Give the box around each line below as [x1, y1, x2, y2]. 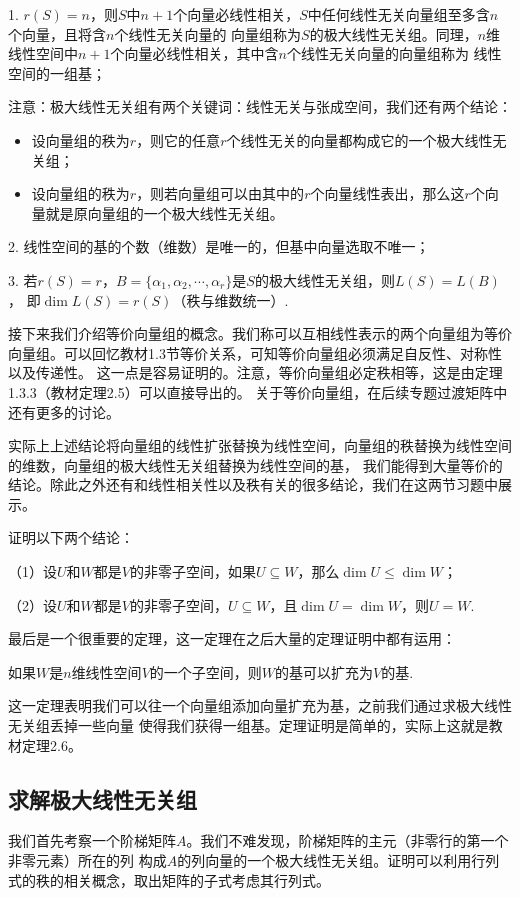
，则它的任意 [136, 129, 221, 150]
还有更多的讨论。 [8, 401, 120, 422]
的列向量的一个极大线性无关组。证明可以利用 [177, 850, 472, 871]
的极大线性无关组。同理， [309, 23, 478, 44]
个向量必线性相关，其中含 [110, 43, 279, 64]
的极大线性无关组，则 [254, 269, 395, 290]
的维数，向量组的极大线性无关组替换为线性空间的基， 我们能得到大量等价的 [8, 454, 503, 475]
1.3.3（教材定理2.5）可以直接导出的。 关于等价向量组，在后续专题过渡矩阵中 [8, 381, 508, 402]
